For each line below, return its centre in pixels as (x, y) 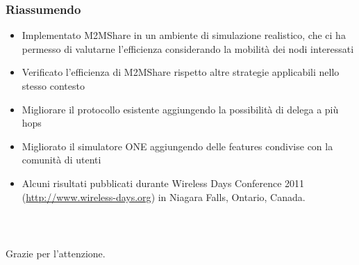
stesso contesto (53, 86)
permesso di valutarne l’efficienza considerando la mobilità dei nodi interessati (188, 48)
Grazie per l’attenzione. (56, 254)
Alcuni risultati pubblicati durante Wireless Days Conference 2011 (163, 183)
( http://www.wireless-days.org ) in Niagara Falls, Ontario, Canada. (164, 196)
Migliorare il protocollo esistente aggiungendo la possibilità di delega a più (180, 109)
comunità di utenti (61, 160)
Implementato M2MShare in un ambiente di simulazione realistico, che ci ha (184, 35)
